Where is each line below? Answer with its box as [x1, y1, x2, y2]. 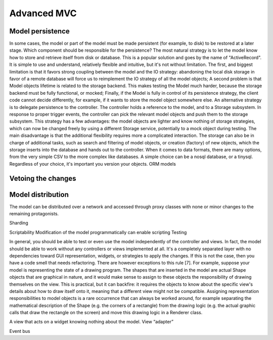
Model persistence [9, 27, 70, 35]
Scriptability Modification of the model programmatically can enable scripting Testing [9, 229, 187, 235]
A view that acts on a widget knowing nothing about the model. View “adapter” [9, 319, 174, 325]
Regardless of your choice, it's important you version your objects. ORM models [9, 161, 176, 167]
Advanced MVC [9, 8, 77, 19]
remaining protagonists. [9, 211, 59, 217]
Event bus [9, 328, 30, 334]
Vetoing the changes [9, 174, 76, 182]
